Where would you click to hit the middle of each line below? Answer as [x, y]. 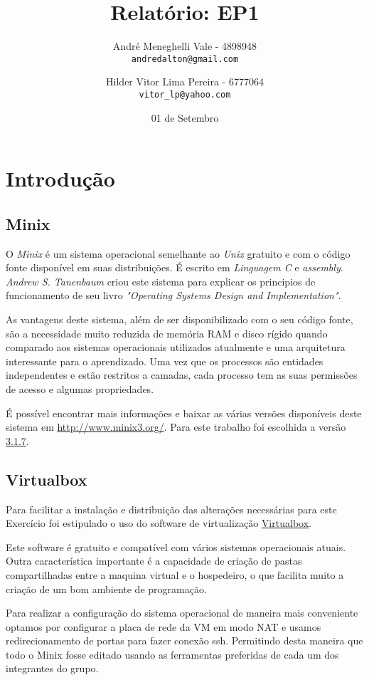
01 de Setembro [185, 117]
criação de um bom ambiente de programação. [106, 589]
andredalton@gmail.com [185, 59]
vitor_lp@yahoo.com [185, 94]
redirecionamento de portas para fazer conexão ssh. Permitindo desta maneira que [184, 640]
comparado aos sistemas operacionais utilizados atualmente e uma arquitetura [176, 347]
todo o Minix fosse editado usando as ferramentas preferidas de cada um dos [172, 654]
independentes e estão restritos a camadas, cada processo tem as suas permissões [182, 375]
